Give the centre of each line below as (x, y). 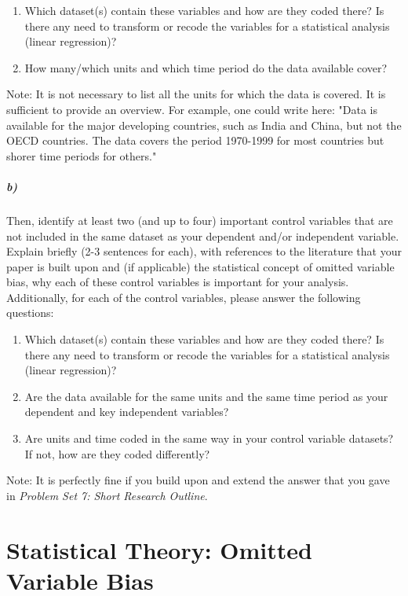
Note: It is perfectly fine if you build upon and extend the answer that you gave (198, 480)
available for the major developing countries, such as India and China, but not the (204, 125)
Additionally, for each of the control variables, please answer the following (184, 297)
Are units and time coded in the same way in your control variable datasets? (209, 438)
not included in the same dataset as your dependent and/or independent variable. (203, 235)
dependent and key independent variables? (127, 412)
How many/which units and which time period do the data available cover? (206, 67)
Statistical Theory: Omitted (159, 549)
